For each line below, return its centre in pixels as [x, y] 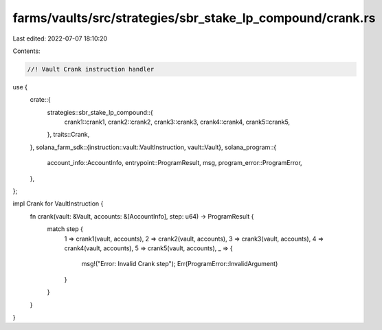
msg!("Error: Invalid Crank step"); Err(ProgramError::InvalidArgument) [180, 264]
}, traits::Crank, [68, 135]
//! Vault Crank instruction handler [91, 69]
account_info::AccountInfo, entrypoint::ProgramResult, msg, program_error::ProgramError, [175, 163]
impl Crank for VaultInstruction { [58, 203]
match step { [65, 229]
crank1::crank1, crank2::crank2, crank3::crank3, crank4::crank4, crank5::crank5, [177, 122]
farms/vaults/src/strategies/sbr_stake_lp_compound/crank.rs [194, 18]
